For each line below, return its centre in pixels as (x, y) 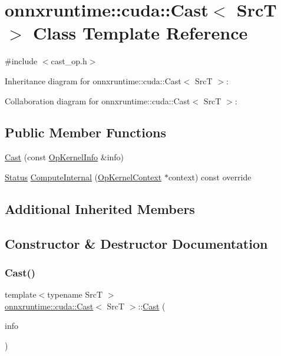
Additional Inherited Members (100, 208)
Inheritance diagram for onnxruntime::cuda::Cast (93, 80)
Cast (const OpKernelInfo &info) (65, 157)
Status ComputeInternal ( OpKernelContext (83, 177)
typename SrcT (75, 294)
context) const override (210, 177)
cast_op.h (69, 61)
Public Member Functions (85, 132)
